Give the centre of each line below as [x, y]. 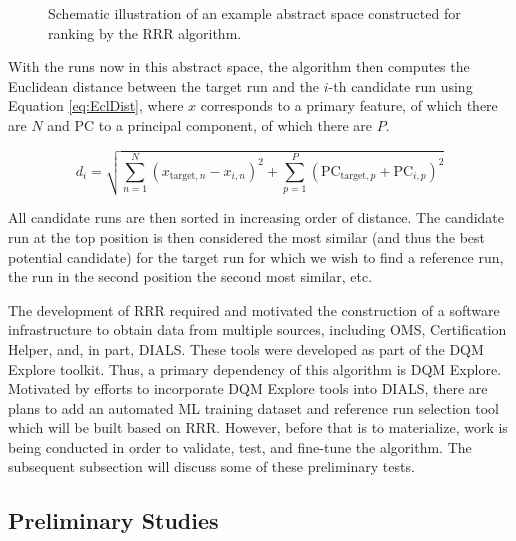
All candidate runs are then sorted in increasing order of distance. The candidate [256, 217]
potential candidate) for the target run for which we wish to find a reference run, [256, 256]
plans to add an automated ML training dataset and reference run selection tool [253, 407]
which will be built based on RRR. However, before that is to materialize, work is [258, 427]
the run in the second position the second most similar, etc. [190, 276]
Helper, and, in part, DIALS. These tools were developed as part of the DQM [246, 348]
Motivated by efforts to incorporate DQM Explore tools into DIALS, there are [248, 388]
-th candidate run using [400, 85]
